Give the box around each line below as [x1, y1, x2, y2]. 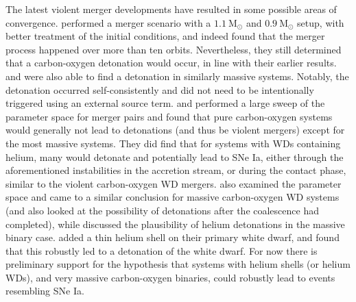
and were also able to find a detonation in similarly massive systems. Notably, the [5, 68, 349, 83]
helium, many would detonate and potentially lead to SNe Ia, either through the [5, 149, 344, 164]
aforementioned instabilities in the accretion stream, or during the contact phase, [5, 163, 346, 177]
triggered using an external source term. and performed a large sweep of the [5, 96, 325, 110]
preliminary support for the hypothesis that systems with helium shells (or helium [5, 257, 351, 271]
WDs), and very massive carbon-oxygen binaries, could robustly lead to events [5, 270, 335, 284]
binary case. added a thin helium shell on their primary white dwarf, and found [5, 230, 340, 244]
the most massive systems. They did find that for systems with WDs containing [5, 136, 341, 150]
